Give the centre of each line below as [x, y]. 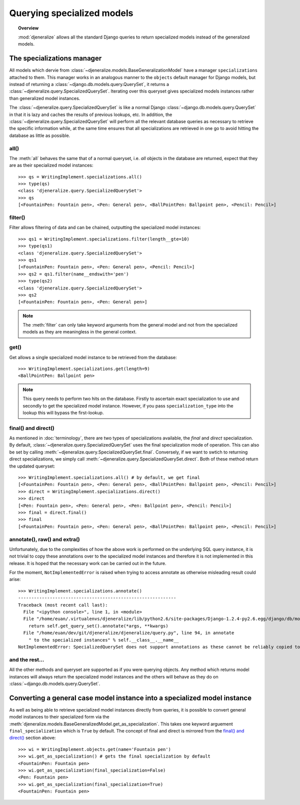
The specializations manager [55, 58]
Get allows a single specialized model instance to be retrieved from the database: [93, 357]
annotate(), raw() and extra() [44, 539]
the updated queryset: [32, 466]
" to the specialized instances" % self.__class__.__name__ [104, 640]
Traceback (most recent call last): [63, 605]
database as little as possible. [40, 135]
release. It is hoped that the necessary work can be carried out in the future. [88, 563]
